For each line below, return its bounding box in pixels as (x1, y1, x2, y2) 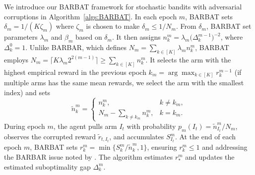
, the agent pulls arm (53, 120, 117, 131)
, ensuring (147, 142, 177, 152)
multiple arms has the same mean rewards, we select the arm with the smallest (4, 77, 244, 88)
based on (75, 32, 102, 42)
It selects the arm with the (150, 54, 231, 64)
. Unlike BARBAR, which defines (25, 42, 127, 52)
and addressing (202, 142, 248, 152)
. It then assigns (112, 32, 161, 42)
